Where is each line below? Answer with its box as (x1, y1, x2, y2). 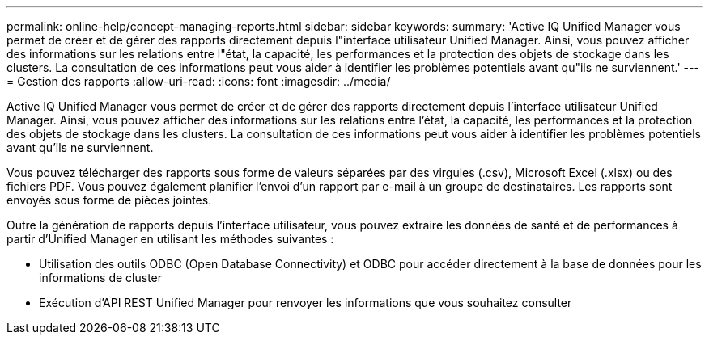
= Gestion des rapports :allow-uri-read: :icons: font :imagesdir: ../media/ (6, 74, 391, 88)
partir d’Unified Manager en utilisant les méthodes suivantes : (6, 232, 334, 246)
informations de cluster (39, 271, 163, 284)
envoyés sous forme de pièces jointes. (6, 193, 212, 207)
